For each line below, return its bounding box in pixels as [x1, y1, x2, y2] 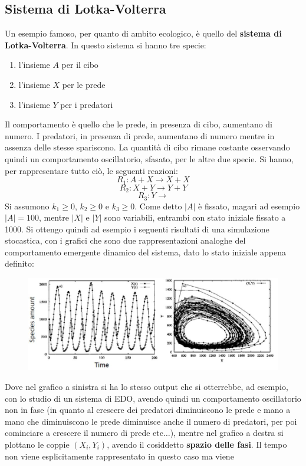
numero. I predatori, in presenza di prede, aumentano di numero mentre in [5, 129, 275, 142]
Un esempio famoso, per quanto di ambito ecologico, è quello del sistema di [5, 27, 282, 40]
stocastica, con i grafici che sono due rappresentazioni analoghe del [5, 234, 246, 247]
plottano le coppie [5, 438, 70, 450]
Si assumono [5, 199, 50, 212]
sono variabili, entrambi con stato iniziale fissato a [104, 211, 286, 224]
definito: [5, 257, 34, 270]
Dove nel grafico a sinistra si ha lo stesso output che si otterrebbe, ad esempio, [5, 380, 288, 392]
